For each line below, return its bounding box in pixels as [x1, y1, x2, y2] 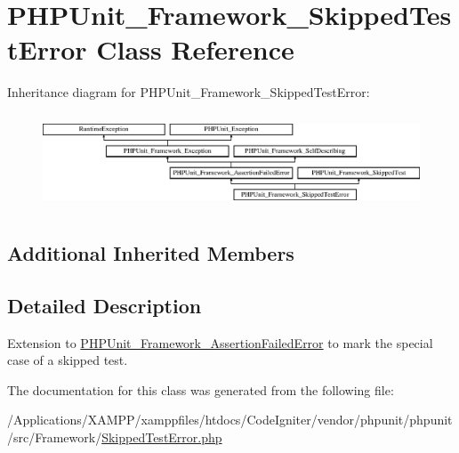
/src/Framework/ [7, 427, 102, 446]
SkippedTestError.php [101, 427, 222, 446]
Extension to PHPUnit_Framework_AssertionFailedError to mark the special [7, 333, 433, 352]
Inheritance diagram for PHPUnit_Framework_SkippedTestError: [7, 83, 370, 101]
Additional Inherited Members [7, 239, 294, 266]
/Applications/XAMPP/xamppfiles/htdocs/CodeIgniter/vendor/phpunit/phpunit [7, 410, 453, 429]
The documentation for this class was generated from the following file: [7, 380, 394, 399]
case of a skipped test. [7, 351, 128, 369]
